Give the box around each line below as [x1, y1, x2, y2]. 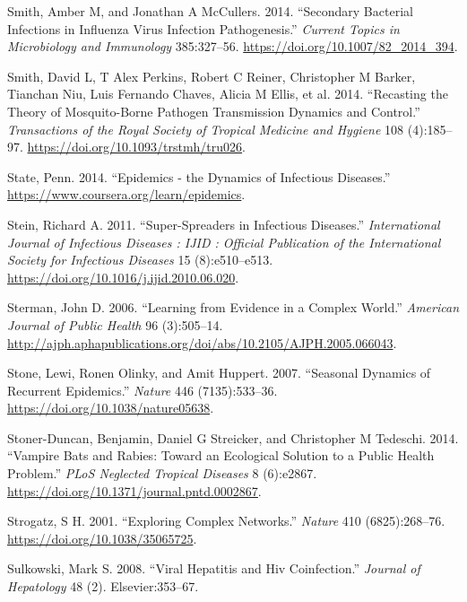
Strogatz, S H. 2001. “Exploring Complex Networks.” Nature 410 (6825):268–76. [7, 511, 445, 530]
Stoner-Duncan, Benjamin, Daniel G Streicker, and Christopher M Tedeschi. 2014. [7, 428, 459, 447]
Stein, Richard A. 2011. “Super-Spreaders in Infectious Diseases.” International [7, 214, 440, 233]
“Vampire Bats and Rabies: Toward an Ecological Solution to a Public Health [7, 446, 435, 465]
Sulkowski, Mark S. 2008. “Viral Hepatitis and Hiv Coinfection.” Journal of [7, 559, 420, 578]
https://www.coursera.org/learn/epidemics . [7, 185, 246, 204]
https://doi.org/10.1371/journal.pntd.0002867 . [7, 481, 262, 500]
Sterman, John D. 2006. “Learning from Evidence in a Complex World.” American [7, 298, 460, 317]
